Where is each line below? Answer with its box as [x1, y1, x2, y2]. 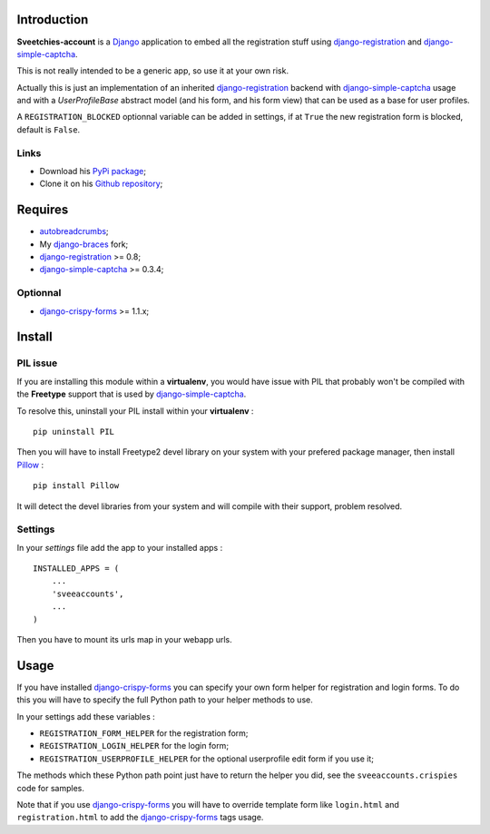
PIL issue [16, 357, 58, 369]
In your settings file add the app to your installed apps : [16, 542, 223, 553]
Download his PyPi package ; [39, 166, 147, 176]
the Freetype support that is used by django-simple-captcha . [16, 388, 247, 399]
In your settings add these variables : [16, 711, 155, 721]
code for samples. [16, 782, 85, 793]
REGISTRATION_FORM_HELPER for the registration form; [39, 728, 249, 739]
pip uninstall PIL [33, 427, 115, 437]
